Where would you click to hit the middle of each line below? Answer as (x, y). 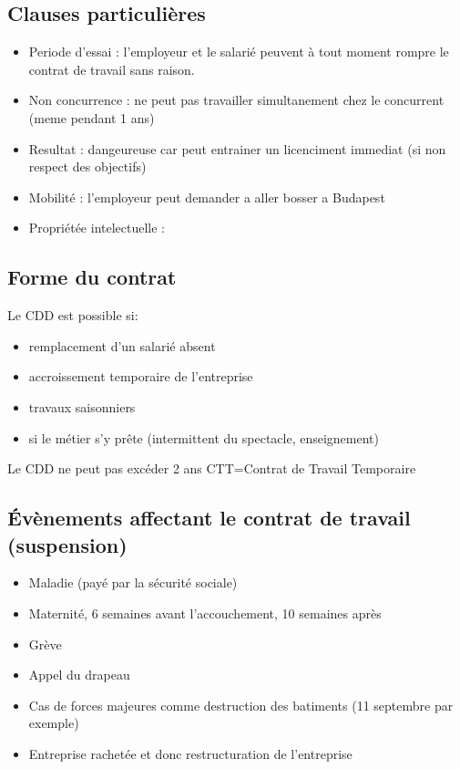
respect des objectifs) (87, 166)
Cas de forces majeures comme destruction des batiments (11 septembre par (241, 705)
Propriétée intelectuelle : (97, 228)
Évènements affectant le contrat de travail (209, 518)
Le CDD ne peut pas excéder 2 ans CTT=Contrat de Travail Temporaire (212, 468)
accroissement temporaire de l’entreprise (141, 376)
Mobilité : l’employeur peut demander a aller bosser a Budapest (207, 197)
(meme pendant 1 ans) (92, 117)
